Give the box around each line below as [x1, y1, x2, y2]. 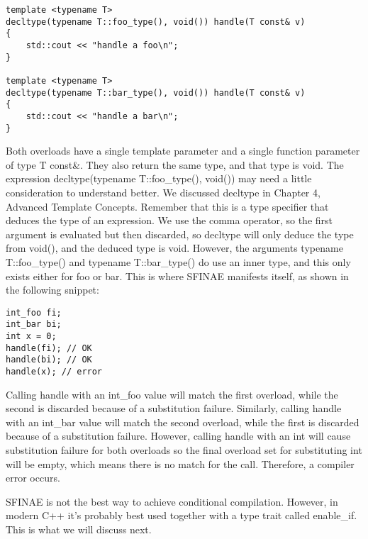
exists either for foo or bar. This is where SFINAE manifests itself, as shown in [6, 268, 349, 283]
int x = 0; [6, 331, 57, 342]
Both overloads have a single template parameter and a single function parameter [6, 143, 360, 158]
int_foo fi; [6, 307, 62, 318]
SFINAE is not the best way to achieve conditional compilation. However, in [6, 494, 338, 509]
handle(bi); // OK [6, 355, 92, 365]
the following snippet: [6, 282, 99, 297]
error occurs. [6, 470, 60, 485]
